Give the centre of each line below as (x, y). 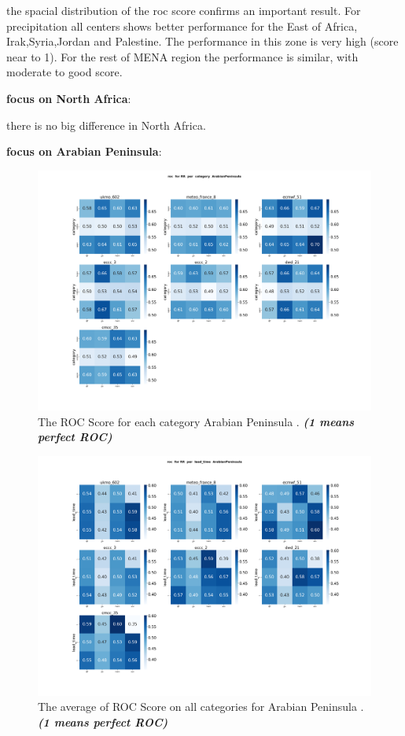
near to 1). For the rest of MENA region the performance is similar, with (182, 56)
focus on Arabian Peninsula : (84, 151)
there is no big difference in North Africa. (106, 125)
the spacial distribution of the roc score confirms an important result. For (184, 10)
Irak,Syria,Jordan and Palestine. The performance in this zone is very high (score (202, 41)
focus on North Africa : (69, 98)
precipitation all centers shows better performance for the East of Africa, (182, 26)
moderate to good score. (64, 72)
